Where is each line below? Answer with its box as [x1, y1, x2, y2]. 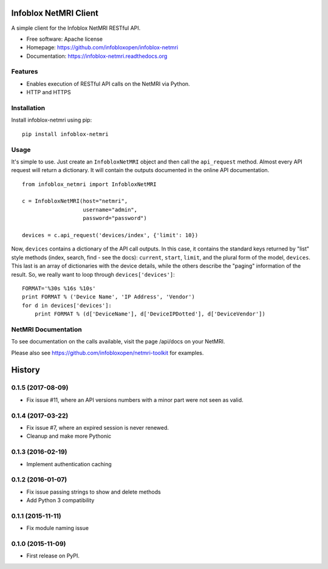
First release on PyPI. [26, 552, 80, 559]
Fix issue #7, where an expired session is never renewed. [26, 424, 169, 431]
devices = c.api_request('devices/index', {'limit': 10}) [22, 232, 199, 239]
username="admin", [83, 206, 138, 213]
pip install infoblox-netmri [22, 131, 109, 137]
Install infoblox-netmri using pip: [11, 116, 92, 124]
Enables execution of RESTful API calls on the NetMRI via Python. [26, 80, 191, 88]
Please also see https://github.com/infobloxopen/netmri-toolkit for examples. [11, 349, 204, 356]
